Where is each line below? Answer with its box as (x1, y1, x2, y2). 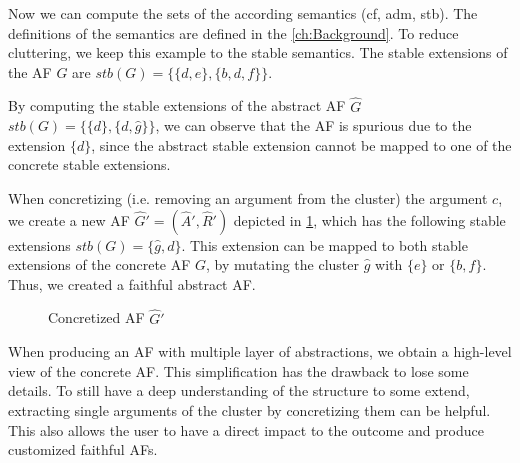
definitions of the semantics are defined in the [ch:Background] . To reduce (8, 22, 459, 43)
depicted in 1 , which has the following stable (233, 209, 506, 230)
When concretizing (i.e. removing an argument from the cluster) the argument (8, 187, 488, 208)
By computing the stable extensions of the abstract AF (8, 95, 346, 116)
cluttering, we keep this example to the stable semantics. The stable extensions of (8, 42, 508, 63)
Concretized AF (48, 307, 145, 328)
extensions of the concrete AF (8, 254, 191, 275)
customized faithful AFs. (8, 439, 158, 460)
